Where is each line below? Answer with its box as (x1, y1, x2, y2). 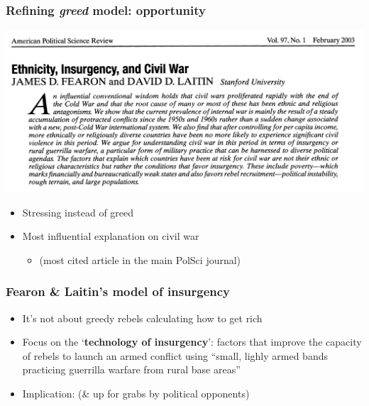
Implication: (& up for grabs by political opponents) (22, 386, 250, 401)
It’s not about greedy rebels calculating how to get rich (22, 310, 263, 325)
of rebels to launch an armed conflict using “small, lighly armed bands (22, 348, 328, 363)
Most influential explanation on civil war (22, 229, 199, 243)
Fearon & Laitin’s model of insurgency (6, 282, 231, 300)
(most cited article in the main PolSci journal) (39, 252, 241, 267)
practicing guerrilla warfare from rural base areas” (22, 362, 241, 377)
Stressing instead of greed (22, 204, 134, 219)
